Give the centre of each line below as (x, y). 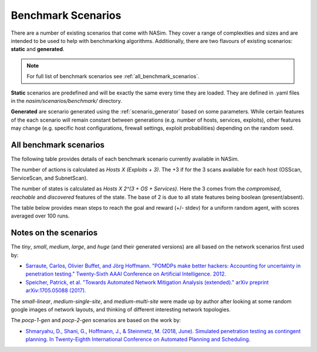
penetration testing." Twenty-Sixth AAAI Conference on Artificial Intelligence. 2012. (126, 274)
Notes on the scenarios (54, 233)
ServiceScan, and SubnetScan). (49, 178)
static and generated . (38, 49)
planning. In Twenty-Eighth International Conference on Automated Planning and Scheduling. (138, 339)
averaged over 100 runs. (40, 216)
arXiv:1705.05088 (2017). (56, 290)
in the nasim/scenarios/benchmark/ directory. (67, 100)
